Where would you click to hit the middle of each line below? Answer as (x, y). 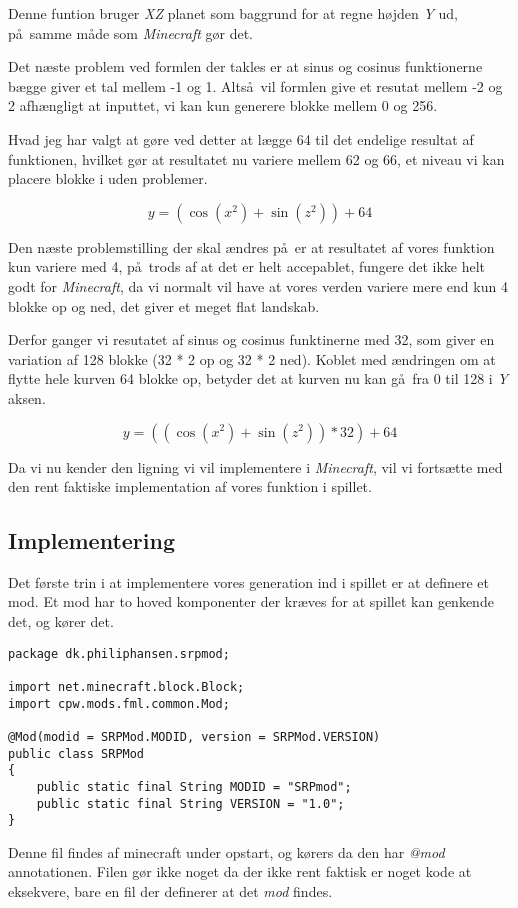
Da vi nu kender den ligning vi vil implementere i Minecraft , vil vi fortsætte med (255, 466)
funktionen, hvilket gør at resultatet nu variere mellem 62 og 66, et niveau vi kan (256, 158)
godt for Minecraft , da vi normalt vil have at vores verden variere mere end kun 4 (258, 285)
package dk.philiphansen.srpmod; (119, 653)
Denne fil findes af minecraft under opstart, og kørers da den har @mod (226, 851)
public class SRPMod (76, 753)
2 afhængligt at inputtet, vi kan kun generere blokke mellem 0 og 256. (223, 105)
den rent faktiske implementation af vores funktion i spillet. (190, 486)
